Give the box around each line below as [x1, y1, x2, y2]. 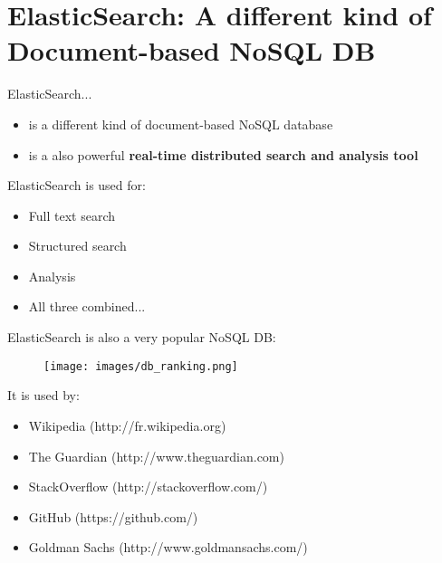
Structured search [28, 236, 127, 255]
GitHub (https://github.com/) [28, 507, 198, 526]
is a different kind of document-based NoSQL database [28, 114, 333, 133]
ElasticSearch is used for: [7, 176, 146, 195]
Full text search [28, 205, 115, 224]
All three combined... [28, 297, 146, 316]
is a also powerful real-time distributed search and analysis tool [28, 145, 418, 164]
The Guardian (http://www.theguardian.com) [28, 446, 284, 465]
